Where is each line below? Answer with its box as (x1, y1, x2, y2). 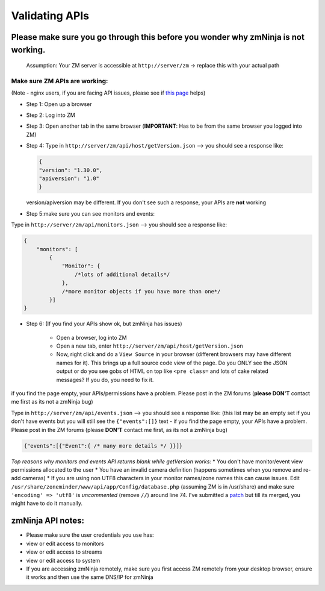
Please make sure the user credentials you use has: (26, 531, 154, 539)
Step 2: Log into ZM (26, 111, 75, 119)
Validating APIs (11, 9, 90, 22)
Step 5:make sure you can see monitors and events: (26, 210, 155, 217)
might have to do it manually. (11, 500, 82, 507)
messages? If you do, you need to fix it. (56, 376, 154, 383)
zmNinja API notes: (11, 516, 84, 526)
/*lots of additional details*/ (74, 271, 170, 278)
